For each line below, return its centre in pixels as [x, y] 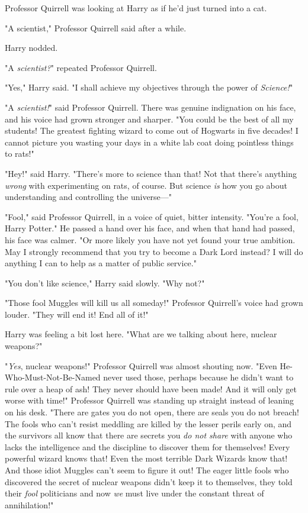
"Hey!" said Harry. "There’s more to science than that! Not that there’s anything [151, 173]
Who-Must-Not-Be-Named [53, 377]
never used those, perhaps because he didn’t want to [198, 377]
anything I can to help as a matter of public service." [101, 263]
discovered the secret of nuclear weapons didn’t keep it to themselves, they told [149, 481]
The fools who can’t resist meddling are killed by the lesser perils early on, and [148, 423]
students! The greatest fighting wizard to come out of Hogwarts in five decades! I [152, 130]
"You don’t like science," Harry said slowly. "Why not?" [105, 283]
